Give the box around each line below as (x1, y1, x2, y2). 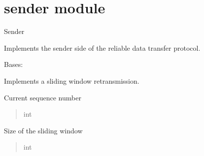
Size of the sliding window (4, 125, 83, 135)
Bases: (4, 59, 23, 69)
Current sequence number (4, 92, 81, 102)
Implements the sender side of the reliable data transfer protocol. (4, 42, 201, 53)
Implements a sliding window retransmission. (4, 75, 139, 86)
